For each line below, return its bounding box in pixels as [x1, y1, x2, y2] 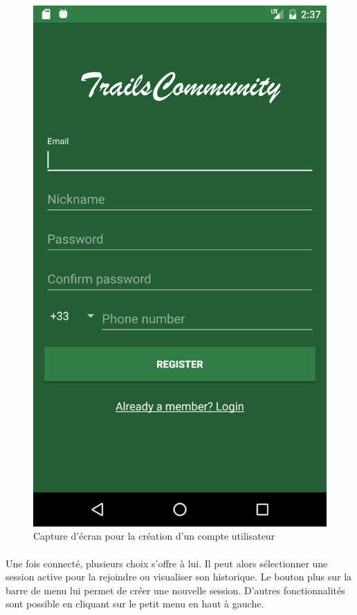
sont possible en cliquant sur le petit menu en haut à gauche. [6, 596, 264, 611]
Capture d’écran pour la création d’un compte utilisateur [33, 529, 275, 543]
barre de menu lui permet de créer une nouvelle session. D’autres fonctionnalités [6, 583, 345, 597]
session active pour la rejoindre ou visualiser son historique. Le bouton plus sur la [6, 569, 352, 584]
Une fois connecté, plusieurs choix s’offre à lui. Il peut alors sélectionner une [6, 556, 328, 570]
